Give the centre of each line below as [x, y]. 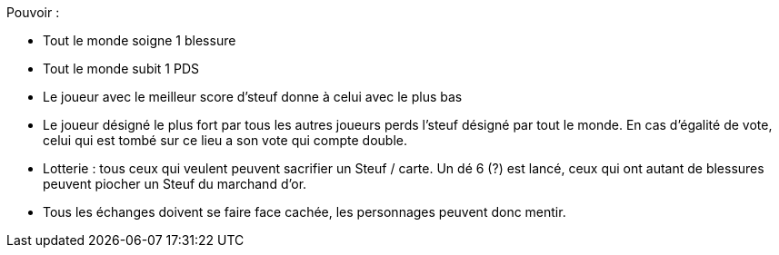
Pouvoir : [33, 12]
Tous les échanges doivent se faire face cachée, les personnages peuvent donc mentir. [305, 212]
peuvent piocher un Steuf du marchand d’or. [175, 184]
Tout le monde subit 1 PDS [121, 69]
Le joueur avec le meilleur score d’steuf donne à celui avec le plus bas [253, 97]
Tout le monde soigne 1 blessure [140, 40]
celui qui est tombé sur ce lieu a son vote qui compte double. [225, 140]
